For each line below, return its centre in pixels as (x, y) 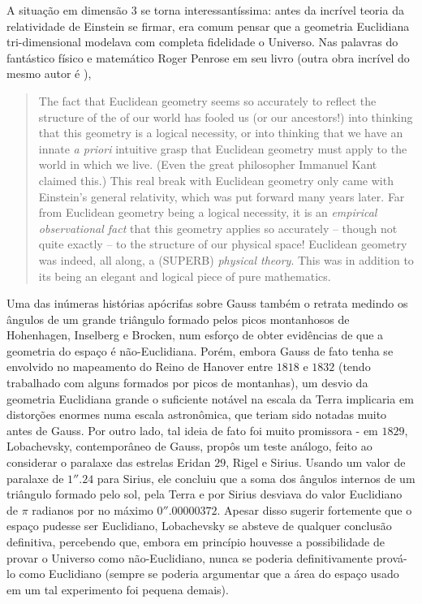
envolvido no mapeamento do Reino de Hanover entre (140, 367)
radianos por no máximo (93, 509)
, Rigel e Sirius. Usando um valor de (316, 462)
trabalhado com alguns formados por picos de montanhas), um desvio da (187, 383)
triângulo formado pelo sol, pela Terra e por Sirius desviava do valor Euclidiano (205, 494)
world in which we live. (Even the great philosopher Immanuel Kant (208, 164)
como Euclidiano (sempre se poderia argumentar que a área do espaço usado (209, 574)
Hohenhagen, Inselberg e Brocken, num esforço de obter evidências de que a (195, 335)
